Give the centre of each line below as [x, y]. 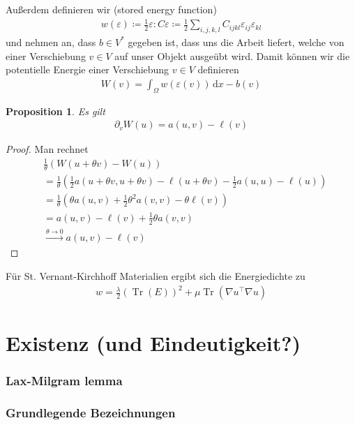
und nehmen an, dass [51, 42]
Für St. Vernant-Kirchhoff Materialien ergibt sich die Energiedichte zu [156, 276]
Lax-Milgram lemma [64, 381]
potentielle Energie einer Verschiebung [88, 69]
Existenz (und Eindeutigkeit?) [153, 343]
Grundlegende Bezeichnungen [91, 413]
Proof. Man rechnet [47, 149]
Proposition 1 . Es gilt [55, 111]
